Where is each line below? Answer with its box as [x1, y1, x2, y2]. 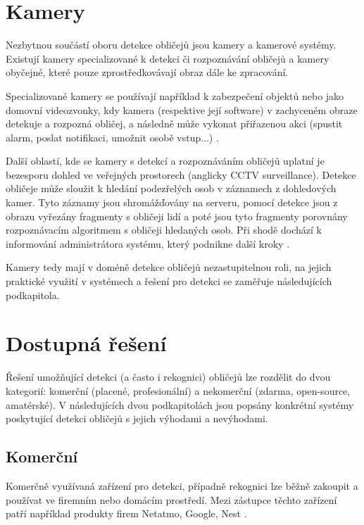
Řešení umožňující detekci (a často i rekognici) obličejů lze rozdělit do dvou [6, 369, 331, 384]
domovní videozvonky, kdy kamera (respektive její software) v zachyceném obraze [6, 102, 358, 117]
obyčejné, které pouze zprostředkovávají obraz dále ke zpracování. [6, 65, 289, 80]
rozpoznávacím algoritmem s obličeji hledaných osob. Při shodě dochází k [6, 222, 322, 237]
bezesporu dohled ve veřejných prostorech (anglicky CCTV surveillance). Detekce [6, 167, 356, 182]
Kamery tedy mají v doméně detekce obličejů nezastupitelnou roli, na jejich [6, 260, 332, 274]
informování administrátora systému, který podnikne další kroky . [6, 236, 290, 251]
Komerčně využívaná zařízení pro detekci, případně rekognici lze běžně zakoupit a [6, 478, 358, 493]
